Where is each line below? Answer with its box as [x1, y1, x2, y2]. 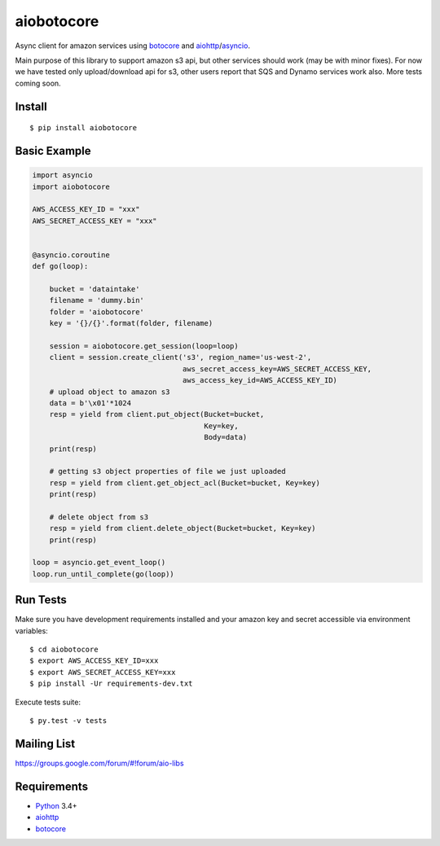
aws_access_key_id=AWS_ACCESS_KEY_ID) [182, 375, 338, 385]
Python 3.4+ [35, 800, 77, 810]
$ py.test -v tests [29, 717, 108, 725]
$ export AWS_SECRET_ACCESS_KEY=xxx [29, 668, 176, 677]
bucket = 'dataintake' [49, 285, 140, 294]
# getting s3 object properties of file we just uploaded [49, 467, 286, 476]
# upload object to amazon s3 [49, 387, 170, 397]
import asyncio [32, 171, 93, 180]
